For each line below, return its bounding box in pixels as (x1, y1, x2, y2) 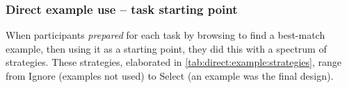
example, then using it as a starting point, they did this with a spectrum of (6, 41, 327, 55)
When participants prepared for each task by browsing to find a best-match (6, 28, 325, 42)
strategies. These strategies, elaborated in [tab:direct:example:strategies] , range (6, 55, 341, 69)
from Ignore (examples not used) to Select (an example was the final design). (6, 69, 334, 82)
